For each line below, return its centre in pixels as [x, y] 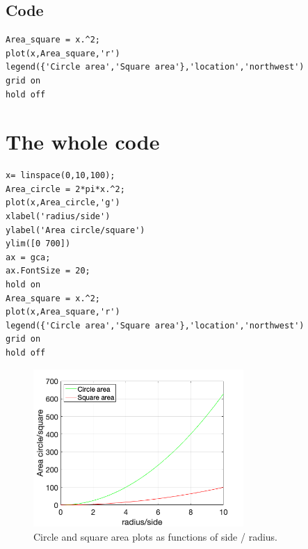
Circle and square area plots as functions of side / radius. [156, 536]
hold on [23, 285]
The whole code [83, 142]
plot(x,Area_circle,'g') [63, 203]
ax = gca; [28, 257]
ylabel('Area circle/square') [75, 230]
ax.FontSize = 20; [48, 271]
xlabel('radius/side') [58, 217]
